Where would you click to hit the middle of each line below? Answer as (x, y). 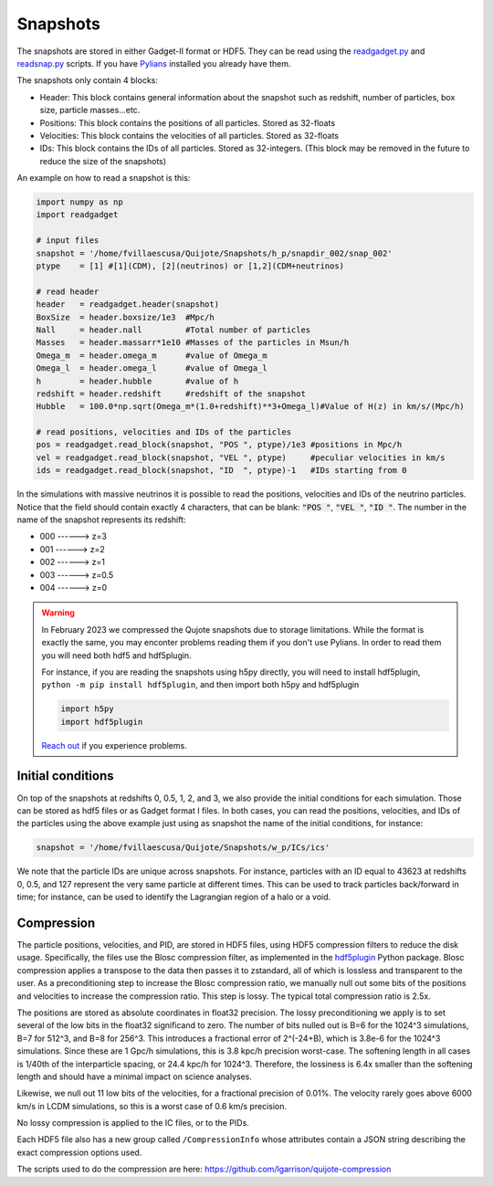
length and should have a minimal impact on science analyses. (135, 1076)
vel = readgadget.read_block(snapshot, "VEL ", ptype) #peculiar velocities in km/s (241, 457)
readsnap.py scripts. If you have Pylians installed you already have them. (154, 63)
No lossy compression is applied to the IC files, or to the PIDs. (133, 1123)
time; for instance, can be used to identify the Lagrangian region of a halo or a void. (174, 897)
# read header (68, 291)
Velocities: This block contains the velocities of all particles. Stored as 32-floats (189, 135)
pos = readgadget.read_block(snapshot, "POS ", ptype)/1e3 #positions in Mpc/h (219, 445)
